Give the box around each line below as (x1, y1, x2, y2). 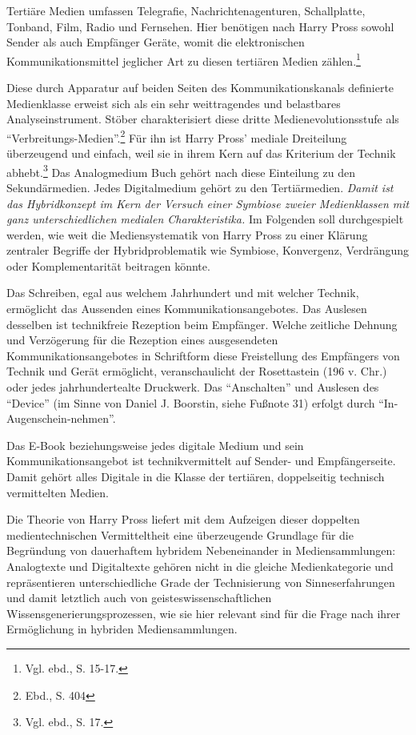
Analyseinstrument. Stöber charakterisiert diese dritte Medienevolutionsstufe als (6, 110, 399, 127)
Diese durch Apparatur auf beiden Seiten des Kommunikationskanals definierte (6, 79, 394, 96)
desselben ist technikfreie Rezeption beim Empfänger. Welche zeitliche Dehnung (6, 315, 398, 332)
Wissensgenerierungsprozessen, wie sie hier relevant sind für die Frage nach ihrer (6, 604, 401, 621)
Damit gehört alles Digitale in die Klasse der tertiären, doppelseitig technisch (6, 468, 385, 484)
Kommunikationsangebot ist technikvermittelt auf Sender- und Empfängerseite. (6, 452, 396, 469)
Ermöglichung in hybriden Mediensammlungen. (6, 621, 238, 637)
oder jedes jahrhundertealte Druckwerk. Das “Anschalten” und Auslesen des (6, 379, 379, 396)
